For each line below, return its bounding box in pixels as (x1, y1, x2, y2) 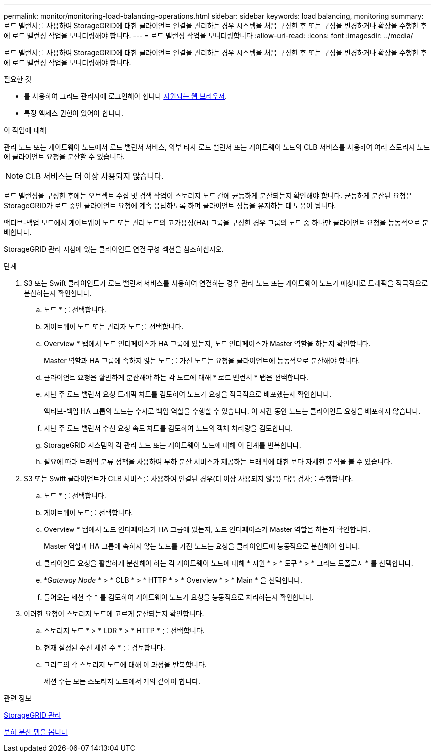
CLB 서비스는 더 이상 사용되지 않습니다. (25, 171, 164, 181)
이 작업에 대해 (4, 126, 47, 134)
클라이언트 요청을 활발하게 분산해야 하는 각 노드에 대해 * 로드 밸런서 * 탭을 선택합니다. (44, 373, 308, 381)
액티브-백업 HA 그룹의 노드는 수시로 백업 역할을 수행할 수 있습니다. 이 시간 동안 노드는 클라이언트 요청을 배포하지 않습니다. (44, 407, 421, 415)
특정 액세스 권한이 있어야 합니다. (24, 109, 124, 117)
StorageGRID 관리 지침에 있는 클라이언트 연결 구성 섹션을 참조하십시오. (4, 245, 224, 253)
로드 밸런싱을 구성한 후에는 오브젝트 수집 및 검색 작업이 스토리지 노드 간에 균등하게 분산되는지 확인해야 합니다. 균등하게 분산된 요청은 (4, 191, 412, 200)
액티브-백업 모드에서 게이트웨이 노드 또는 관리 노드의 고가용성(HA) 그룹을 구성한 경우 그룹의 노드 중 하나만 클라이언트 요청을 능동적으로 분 (4, 218, 429, 227)
